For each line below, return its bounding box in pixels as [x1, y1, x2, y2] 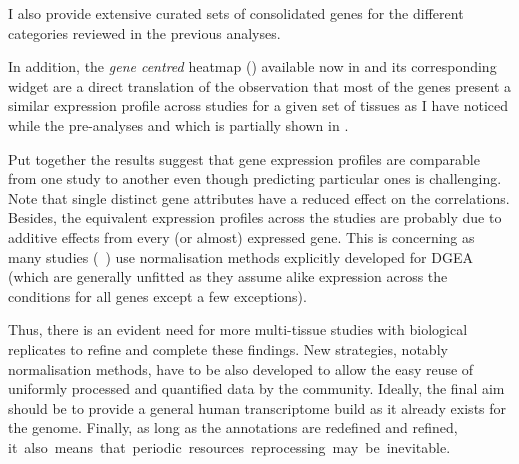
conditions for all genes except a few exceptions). [8, 285, 307, 306]
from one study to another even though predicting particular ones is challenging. [8, 168, 502, 189]
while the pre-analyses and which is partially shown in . [8, 114, 349, 135]
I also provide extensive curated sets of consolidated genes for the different [8, 3, 464, 23]
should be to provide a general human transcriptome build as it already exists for [8, 397, 507, 418]
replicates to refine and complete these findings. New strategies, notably [8, 338, 448, 359]
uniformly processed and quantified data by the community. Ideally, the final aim [8, 378, 505, 399]
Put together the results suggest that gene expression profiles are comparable [8, 148, 480, 169]
